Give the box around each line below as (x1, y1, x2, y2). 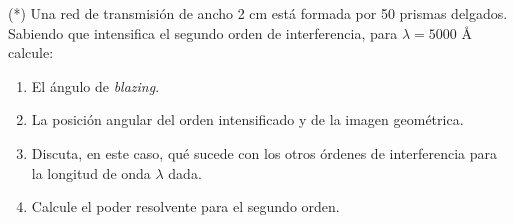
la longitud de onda (31, 162, 151, 183)
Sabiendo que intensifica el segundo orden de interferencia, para (8, 22, 398, 43)
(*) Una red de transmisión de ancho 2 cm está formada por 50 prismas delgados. (8, 3, 508, 23)
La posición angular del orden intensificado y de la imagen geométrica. (31, 109, 464, 130)
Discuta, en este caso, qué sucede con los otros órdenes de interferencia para (31, 142, 497, 163)
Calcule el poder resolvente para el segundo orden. (31, 196, 340, 217)
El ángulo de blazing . (31, 75, 160, 96)
